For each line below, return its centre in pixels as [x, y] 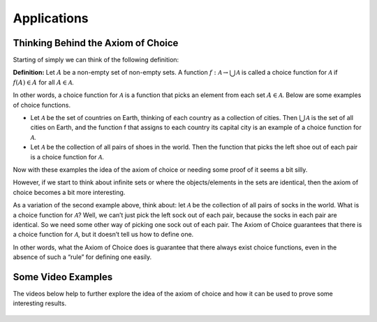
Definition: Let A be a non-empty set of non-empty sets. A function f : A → [120, 73]
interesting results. [39, 303]
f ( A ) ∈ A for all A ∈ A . [44, 82]
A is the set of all [330, 118]
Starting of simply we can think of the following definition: [96, 60]
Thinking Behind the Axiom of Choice [96, 43]
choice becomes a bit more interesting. [69, 192]
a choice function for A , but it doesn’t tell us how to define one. [103, 235]
